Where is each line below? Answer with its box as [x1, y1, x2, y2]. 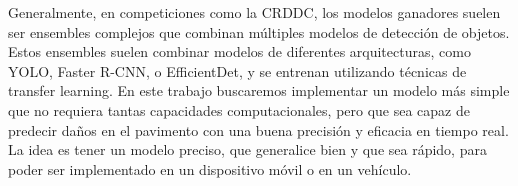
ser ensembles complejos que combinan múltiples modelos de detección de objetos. [8, 21, 510, 42]
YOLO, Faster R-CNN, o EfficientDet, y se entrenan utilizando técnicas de [8, 60, 467, 81]
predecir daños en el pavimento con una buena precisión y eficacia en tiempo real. [8, 119, 509, 140]
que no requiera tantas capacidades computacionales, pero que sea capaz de [8, 99, 470, 120]
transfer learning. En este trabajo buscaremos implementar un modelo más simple [8, 80, 510, 101]
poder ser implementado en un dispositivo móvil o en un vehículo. [8, 158, 412, 179]
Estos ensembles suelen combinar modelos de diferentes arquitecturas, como [8, 41, 471, 62]
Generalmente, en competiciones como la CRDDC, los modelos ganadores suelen [8, 2, 501, 22]
